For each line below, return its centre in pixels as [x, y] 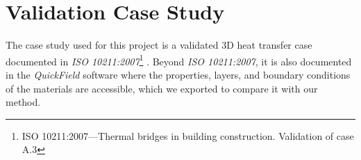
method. [23, 102]
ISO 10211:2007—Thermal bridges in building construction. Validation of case [188, 135]
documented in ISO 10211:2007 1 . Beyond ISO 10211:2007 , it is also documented [179, 60]
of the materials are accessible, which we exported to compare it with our [162, 88]
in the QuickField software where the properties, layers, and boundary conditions [178, 74]
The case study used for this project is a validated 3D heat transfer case [159, 45]
